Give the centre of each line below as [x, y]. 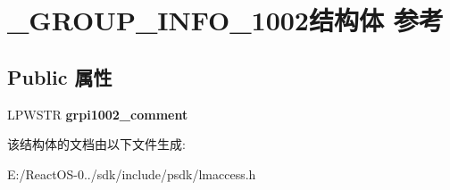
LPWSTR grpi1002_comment [98, 114]
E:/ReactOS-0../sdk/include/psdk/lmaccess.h [132, 173]
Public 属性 [60, 76]
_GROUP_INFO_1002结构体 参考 [225, 20]
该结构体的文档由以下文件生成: [96, 144]
